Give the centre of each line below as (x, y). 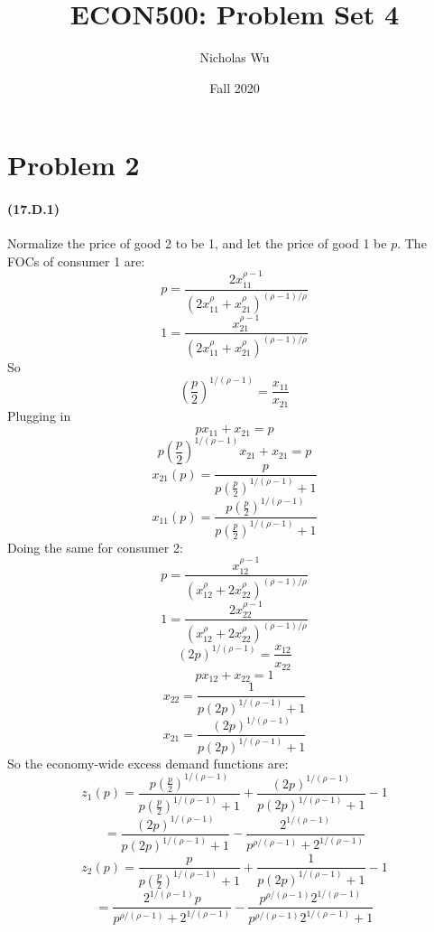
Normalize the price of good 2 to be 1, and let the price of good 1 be (197, 243)
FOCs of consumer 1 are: (76, 261)
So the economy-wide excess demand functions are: (148, 763)
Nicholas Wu (235, 57)
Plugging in (39, 415)
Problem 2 (74, 165)
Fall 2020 (235, 87)
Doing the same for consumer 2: (95, 547)
